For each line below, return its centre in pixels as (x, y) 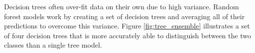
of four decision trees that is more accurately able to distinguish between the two (127, 35)
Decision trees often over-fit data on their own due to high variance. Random (122, 6)
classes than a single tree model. (53, 45)
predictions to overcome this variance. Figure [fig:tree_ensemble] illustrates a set (127, 26)
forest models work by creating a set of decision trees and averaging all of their (125, 16)
